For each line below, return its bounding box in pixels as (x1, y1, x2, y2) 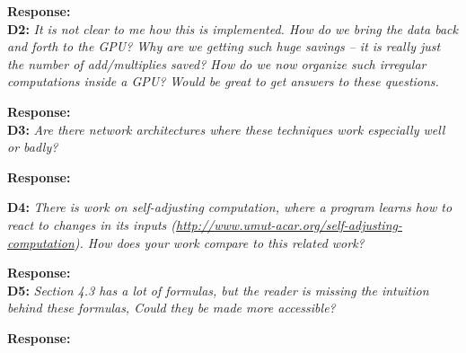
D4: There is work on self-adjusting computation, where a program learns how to (7, 198, 453, 216)
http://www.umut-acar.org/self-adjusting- (176, 215, 402, 234)
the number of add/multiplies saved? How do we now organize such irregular (7, 54, 426, 73)
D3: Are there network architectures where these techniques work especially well (7, 119, 445, 138)
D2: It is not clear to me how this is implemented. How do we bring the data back (7, 19, 458, 38)
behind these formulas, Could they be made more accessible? (7, 298, 336, 317)
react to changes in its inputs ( (7, 215, 177, 234)
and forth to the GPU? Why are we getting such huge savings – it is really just (7, 37, 441, 56)
